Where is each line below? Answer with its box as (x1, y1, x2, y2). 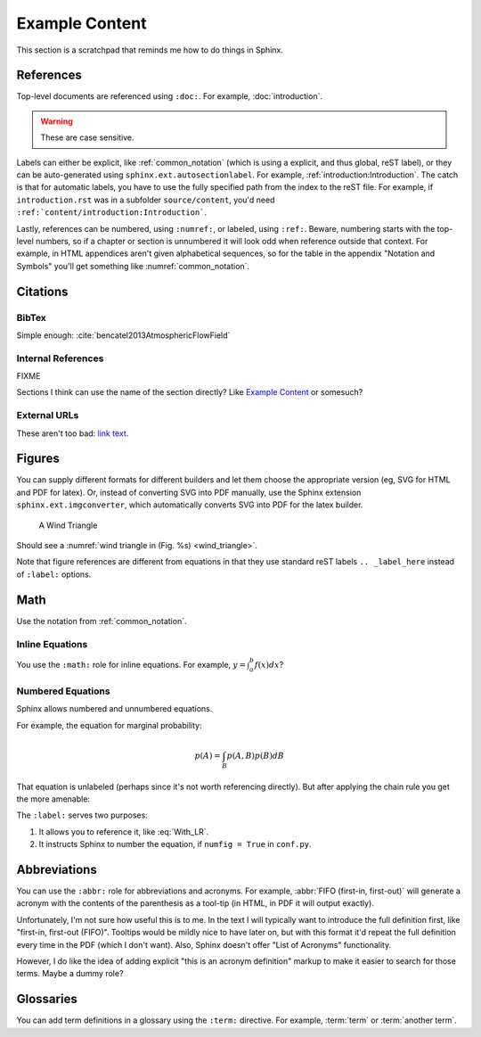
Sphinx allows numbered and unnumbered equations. (16, 704, 213, 714)
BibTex (16, 311, 46, 324)
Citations (16, 284, 69, 299)
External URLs (16, 409, 79, 422)
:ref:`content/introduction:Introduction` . (16, 207, 208, 218)
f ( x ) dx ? (254, 659, 284, 670)
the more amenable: (16, 794, 91, 804)
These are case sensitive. (40, 132, 135, 143)
